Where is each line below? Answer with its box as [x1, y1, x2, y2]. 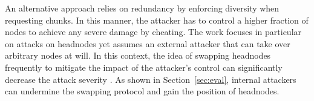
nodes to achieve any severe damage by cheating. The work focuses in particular [5, 25, 302, 38]
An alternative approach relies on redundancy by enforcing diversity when [5, 2, 280, 14]
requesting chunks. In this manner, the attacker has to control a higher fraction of [5, 13, 309, 26]
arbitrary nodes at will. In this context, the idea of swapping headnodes [5, 49, 271, 62]
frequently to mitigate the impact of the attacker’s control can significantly [5, 60, 283, 73]
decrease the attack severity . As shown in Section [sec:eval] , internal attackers [5, 73, 296, 85]
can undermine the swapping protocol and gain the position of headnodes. [5, 85, 280, 97]
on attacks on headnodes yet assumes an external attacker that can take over [5, 37, 290, 50]
